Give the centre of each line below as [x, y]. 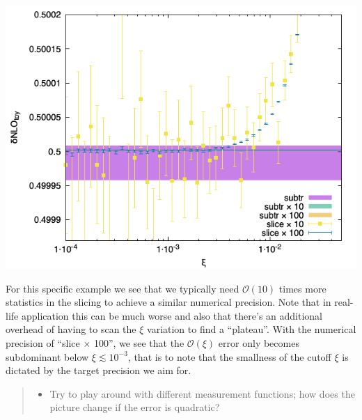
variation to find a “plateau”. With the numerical [252, 329]
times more [302, 288]
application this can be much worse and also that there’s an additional [172, 315]
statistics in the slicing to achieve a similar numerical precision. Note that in [168, 302]
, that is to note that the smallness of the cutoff [229, 356]
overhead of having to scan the [71, 329]
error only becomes [259, 342]
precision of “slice [43, 342]
